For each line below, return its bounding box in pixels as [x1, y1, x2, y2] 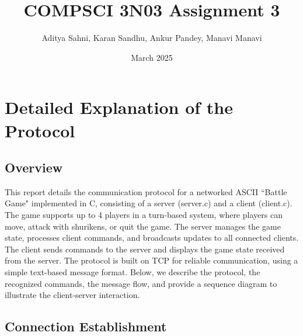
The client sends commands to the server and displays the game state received [5, 243, 285, 255]
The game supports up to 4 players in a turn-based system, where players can [5, 209, 283, 221]
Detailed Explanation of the [5, 95, 234, 119]
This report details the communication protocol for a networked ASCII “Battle [5, 185, 287, 198]
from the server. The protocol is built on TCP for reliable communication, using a [5, 254, 298, 266]
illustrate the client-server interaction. [5, 289, 140, 301]
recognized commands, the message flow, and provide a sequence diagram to [5, 277, 277, 289]
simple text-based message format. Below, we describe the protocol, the [5, 266, 260, 278]
